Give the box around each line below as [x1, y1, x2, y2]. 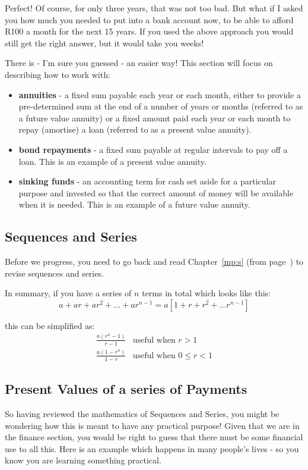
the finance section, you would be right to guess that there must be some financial [5, 431, 303, 443]
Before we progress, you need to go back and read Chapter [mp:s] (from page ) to [5, 255, 304, 268]
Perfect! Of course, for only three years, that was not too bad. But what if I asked [5, 2, 303, 14]
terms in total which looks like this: [142, 287, 271, 299]
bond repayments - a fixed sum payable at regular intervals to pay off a [18, 143, 288, 155]
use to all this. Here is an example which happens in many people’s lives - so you [5, 442, 299, 455]
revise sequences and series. [5, 267, 104, 279]
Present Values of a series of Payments [5, 380, 247, 398]
